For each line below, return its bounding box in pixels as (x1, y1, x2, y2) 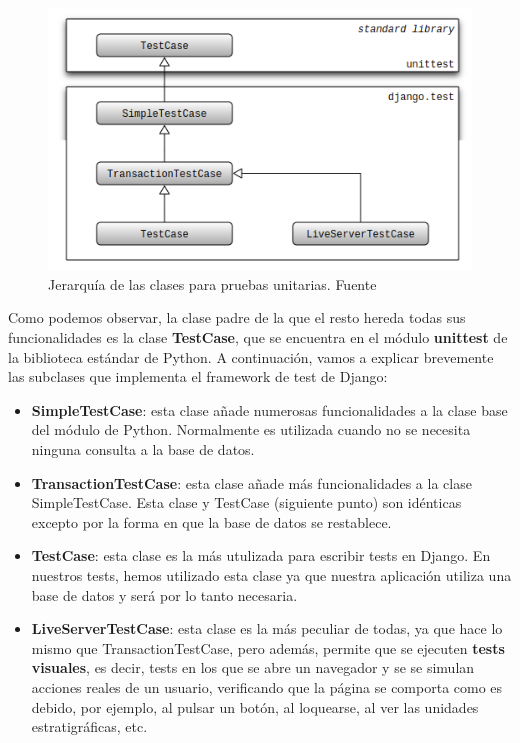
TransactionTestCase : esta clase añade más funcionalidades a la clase (31, 472, 472, 493)
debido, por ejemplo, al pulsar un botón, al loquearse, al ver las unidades (31, 696, 479, 717)
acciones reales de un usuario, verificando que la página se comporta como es (31, 676, 503, 697)
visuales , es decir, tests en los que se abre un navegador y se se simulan (31, 657, 475, 678)
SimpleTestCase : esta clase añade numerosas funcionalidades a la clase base (31, 399, 508, 420)
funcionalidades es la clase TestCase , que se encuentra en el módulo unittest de (8, 327, 508, 348)
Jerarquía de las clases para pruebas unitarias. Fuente (48, 273, 377, 294)
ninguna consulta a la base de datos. (31, 439, 255, 460)
